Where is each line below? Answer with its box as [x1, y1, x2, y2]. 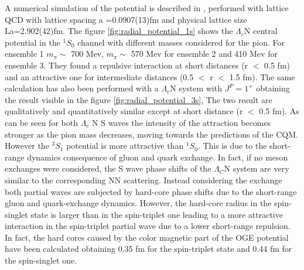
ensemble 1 [5, 47, 44, 60]
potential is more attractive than [66, 139, 184, 152]
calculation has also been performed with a [5, 82, 159, 94]
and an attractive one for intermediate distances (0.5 [5, 70, 194, 83]
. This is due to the [197, 139, 267, 152]
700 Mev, [71, 47, 104, 60]
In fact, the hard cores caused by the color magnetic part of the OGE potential [5, 231, 289, 243]
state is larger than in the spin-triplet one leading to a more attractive [30, 208, 283, 220]
